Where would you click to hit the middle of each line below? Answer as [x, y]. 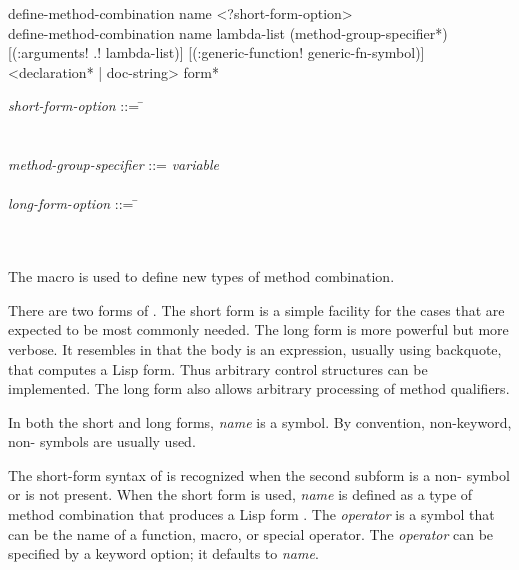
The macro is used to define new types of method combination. [201, 276]
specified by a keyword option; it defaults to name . [163, 553]
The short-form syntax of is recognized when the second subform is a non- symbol [259, 474]
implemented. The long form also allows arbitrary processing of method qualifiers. [259, 388]
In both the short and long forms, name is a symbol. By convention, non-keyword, [260, 421]
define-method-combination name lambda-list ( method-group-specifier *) [228, 32]
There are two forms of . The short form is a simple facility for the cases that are [256, 309]
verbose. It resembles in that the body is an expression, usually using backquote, [255, 348]
